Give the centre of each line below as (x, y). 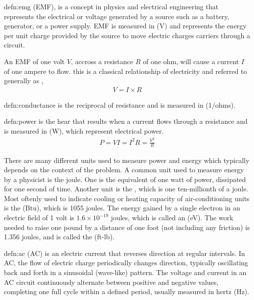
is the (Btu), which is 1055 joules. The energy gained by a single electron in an (122, 208)
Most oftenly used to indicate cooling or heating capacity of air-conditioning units (127, 198)
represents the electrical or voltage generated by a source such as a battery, (117, 16)
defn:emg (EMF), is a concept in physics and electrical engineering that (111, 6)
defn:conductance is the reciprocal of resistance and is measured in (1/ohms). (120, 104)
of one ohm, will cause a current (191, 61)
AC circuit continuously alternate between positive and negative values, (111, 282)
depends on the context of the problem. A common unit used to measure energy (124, 170)
